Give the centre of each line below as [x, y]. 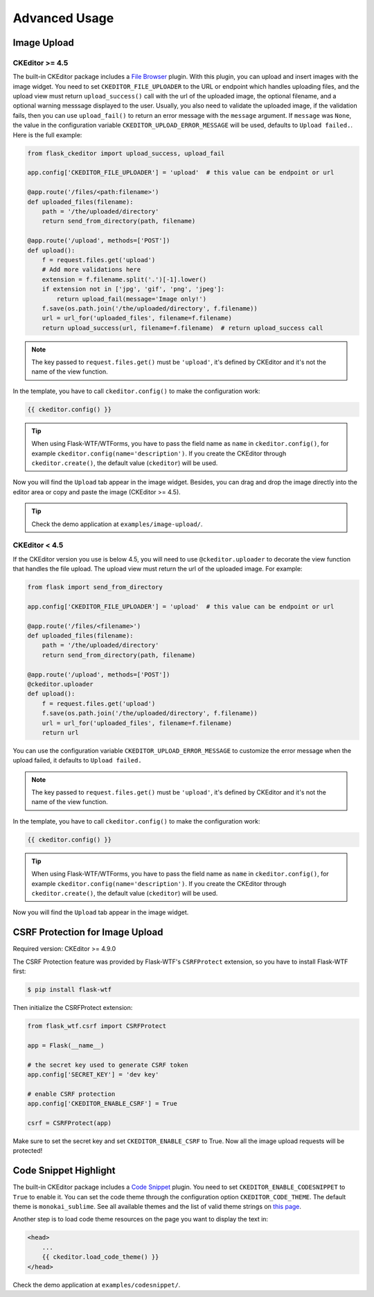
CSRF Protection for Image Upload [88, 932]
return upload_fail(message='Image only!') [132, 299]
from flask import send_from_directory [95, 587]
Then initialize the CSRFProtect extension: [73, 1008]
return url [60, 732]
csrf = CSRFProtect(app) [70, 1123]
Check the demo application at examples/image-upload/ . [117, 524]
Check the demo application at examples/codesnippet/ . [97, 1285]
